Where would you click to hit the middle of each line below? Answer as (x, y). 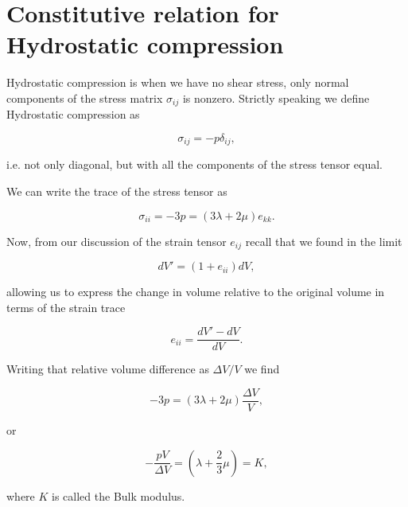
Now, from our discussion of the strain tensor (117, 241)
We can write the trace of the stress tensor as (117, 191)
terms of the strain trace (66, 307)
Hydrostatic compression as (73, 114)
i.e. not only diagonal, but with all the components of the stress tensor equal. (194, 164)
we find (262, 369)
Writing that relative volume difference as (108, 369)
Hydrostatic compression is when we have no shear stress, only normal (178, 82)
